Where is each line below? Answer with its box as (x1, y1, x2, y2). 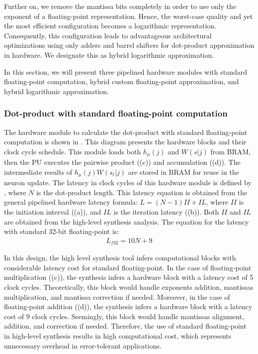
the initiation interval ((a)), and (4, 207, 101, 217)
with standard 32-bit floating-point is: (4, 226, 119, 236)
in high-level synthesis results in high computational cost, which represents (4, 331, 232, 341)
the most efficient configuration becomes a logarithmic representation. (4, 20, 216, 31)
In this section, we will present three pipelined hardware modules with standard (4, 66, 248, 77)
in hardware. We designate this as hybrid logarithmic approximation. (4, 49, 214, 60)
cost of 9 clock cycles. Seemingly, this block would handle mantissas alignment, (4, 311, 245, 321)
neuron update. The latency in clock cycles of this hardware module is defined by (4, 177, 252, 188)
